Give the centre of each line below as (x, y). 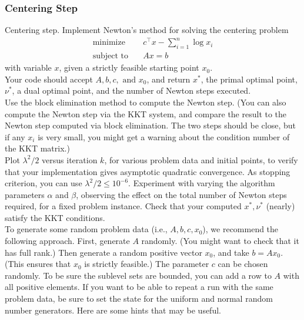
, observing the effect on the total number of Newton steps (181, 194)
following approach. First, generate (67, 241)
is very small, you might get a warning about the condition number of (164, 136)
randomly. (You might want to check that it (220, 241)
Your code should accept (49, 79)
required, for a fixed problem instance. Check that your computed (123, 206)
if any (15, 136)
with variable (28, 67)
